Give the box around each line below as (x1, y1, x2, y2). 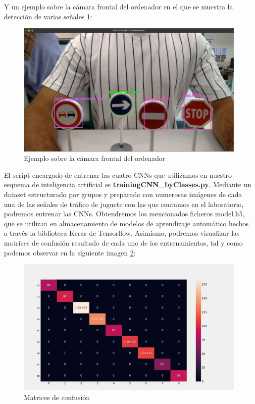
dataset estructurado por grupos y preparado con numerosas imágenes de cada (4, 189, 242, 199)
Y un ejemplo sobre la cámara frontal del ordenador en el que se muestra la (4, 1, 233, 11)
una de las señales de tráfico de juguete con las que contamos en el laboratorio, (4, 199, 244, 209)
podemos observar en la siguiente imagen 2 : (4, 247, 136, 257)
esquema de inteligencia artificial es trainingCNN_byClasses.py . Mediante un (4, 179, 252, 190)
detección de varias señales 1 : (4, 11, 92, 21)
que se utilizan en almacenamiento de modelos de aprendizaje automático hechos (4, 218, 249, 228)
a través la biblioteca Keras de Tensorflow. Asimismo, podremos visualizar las (4, 228, 240, 238)
